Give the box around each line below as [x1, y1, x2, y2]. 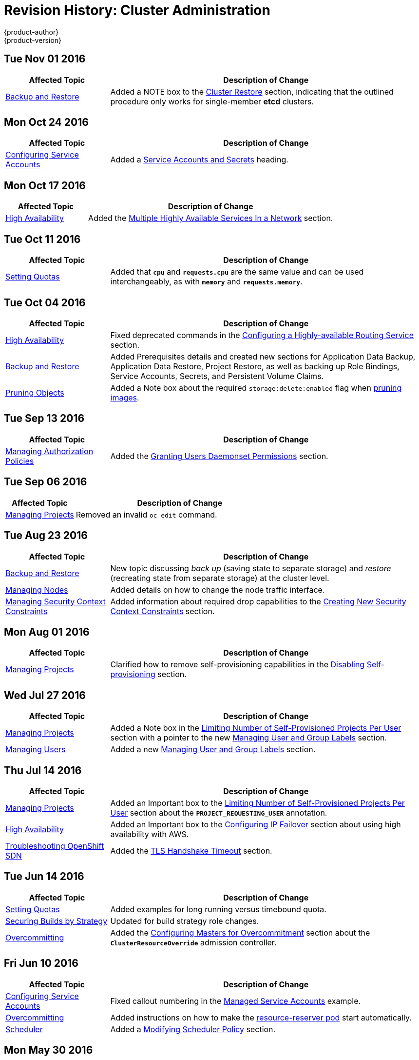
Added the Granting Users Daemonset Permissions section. [110, 451, 328, 461]
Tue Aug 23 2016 [4, 529, 88, 542]
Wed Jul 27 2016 [4, 689, 86, 701]
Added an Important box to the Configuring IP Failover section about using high [110, 820, 401, 830]
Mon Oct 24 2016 [4, 116, 89, 129]
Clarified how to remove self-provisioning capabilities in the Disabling [110, 660, 365, 670]
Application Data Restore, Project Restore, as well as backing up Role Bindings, [110, 361, 400, 371]
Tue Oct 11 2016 [4, 233, 81, 245]
